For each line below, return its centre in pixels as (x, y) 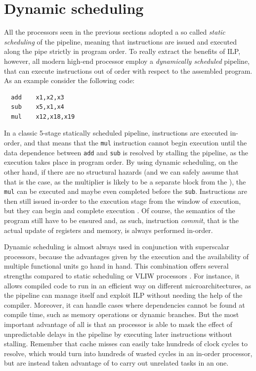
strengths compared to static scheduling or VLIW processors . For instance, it (122, 275)
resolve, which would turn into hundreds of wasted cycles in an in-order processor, (128, 353)
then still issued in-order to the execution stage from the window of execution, (123, 201)
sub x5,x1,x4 (38, 107)
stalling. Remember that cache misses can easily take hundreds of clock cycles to (126, 344)
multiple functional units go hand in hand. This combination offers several (116, 266)
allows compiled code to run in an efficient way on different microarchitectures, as (128, 285)
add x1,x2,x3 (38, 97)
